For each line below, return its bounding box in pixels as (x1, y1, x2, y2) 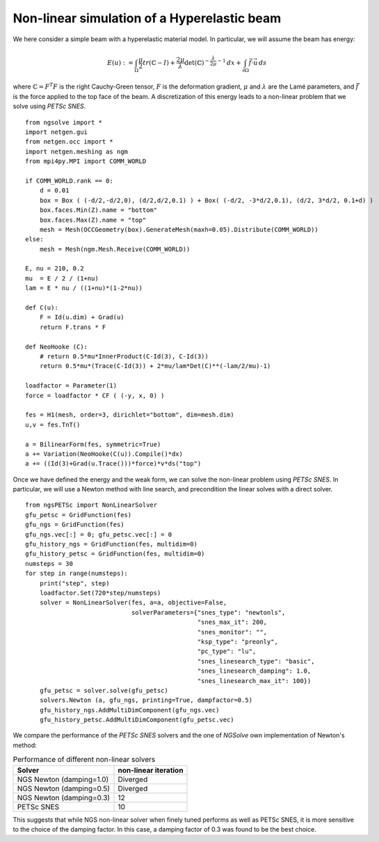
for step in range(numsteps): (25, 569, 129, 578)
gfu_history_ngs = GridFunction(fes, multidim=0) (25, 540, 198, 549)
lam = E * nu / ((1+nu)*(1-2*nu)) (25, 284, 143, 292)
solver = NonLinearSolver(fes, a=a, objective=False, (39, 599, 227, 606)
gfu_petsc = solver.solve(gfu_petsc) (39, 687, 168, 694)
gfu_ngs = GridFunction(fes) (25, 521, 124, 529)
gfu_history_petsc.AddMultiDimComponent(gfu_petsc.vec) (39, 716, 234, 724)
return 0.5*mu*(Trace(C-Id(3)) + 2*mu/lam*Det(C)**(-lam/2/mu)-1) (39, 362, 271, 370)
